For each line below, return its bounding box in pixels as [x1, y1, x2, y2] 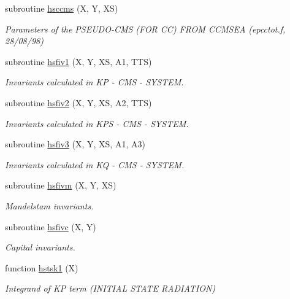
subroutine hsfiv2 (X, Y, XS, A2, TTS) [5, 96, 152, 109]
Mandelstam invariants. [5, 199, 94, 212]
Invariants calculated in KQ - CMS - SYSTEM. [5, 158, 185, 171]
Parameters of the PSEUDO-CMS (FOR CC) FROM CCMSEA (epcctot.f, [5, 22, 286, 35]
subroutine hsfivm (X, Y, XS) [5, 179, 116, 192]
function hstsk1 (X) [5, 261, 78, 274]
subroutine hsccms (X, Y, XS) [5, 2, 118, 14]
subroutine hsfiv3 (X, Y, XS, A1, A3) [5, 138, 145, 150]
